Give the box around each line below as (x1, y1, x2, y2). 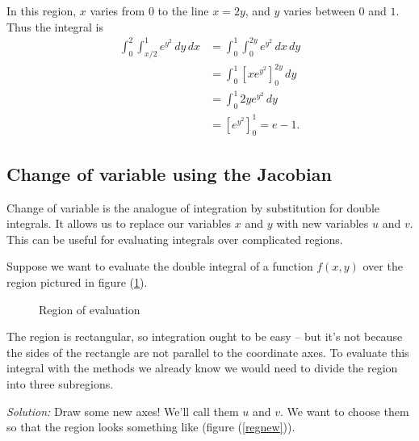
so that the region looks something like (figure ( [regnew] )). (6, 418, 295, 435)
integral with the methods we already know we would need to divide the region (6, 359, 398, 376)
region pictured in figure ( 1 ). (6, 274, 148, 291)
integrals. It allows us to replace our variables (6, 215, 232, 232)
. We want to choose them (280, 402, 409, 419)
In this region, (6, 2, 77, 19)
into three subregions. (6, 376, 114, 393)
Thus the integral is (6, 18, 103, 35)
